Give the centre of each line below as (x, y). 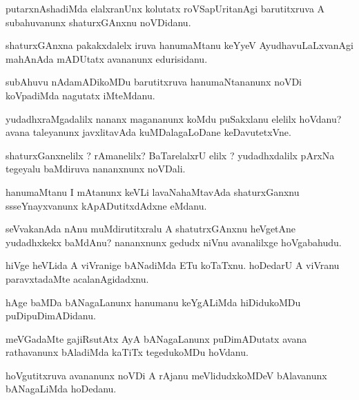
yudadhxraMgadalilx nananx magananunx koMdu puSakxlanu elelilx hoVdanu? (174, 118)
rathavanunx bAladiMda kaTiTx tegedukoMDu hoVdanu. (127, 352)
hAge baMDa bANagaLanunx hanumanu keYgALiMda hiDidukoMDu (153, 302)
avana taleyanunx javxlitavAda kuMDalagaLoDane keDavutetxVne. (148, 132)
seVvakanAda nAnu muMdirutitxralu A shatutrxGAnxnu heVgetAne (151, 229)
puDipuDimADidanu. (51, 316)
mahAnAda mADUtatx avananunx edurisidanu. (107, 58)
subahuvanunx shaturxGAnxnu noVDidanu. (98, 22)
